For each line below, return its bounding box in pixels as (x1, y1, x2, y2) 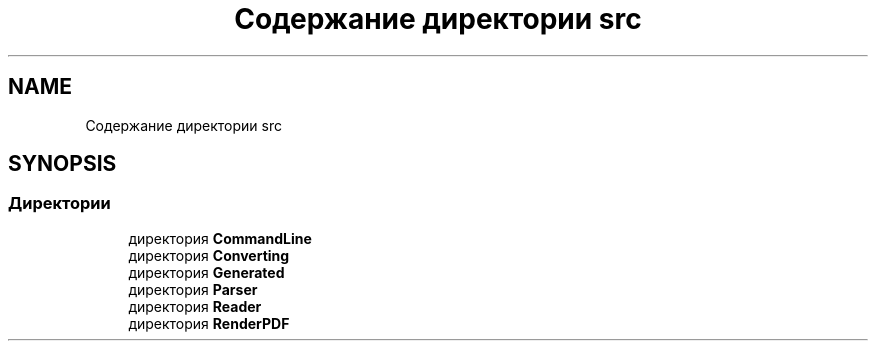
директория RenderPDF (128, 314, 290, 332)
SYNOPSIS (8, 151, 117, 177)
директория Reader (128, 297, 262, 315)
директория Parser (128, 280, 258, 298)
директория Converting (128, 246, 290, 264)
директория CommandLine (128, 229, 312, 247)
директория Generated (128, 263, 285, 281)
